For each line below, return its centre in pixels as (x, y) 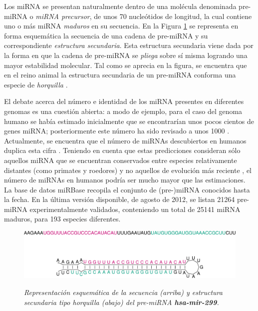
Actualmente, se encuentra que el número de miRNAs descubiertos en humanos (125, 140)
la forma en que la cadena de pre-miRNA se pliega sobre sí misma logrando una (126, 55)
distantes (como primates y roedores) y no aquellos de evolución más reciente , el (128, 170)
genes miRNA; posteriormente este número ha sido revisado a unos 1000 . (117, 131)
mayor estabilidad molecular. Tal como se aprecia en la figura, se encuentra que (126, 65)
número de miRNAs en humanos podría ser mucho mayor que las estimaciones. (125, 180)
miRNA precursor (63, 16)
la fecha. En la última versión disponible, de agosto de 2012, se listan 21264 (120, 199)
